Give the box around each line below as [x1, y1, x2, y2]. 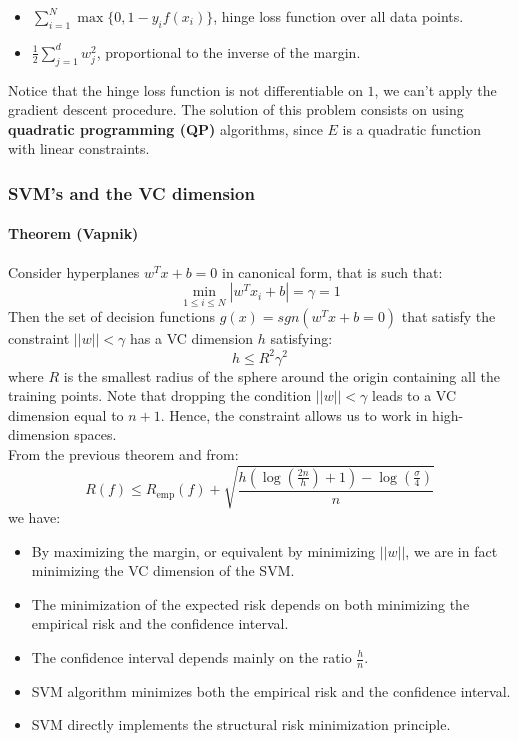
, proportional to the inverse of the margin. [96, 41, 361, 62]
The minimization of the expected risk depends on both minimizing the [31, 593, 470, 614]
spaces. [74, 424, 117, 445]
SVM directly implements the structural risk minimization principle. [31, 714, 451, 735]
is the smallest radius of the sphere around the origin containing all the [63, 365, 500, 386]
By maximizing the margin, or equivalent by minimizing [31, 540, 376, 561]
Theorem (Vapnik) [8, 223, 139, 244]
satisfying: [270, 328, 333, 349]
